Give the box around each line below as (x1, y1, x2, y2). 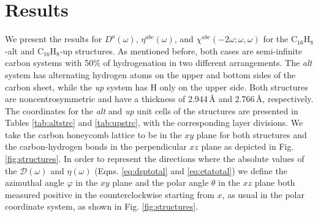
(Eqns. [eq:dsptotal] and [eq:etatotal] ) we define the (94, 164, 287, 177)
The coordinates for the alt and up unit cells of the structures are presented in (5, 104, 298, 117)
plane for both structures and (196, 128, 307, 141)
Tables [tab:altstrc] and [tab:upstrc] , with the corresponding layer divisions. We (5, 116, 303, 129)
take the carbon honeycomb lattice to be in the (5, 128, 182, 141)
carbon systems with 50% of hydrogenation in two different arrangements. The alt (5, 56, 312, 69)
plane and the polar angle (112, 176, 209, 189)
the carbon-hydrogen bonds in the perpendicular (5, 140, 187, 153)
